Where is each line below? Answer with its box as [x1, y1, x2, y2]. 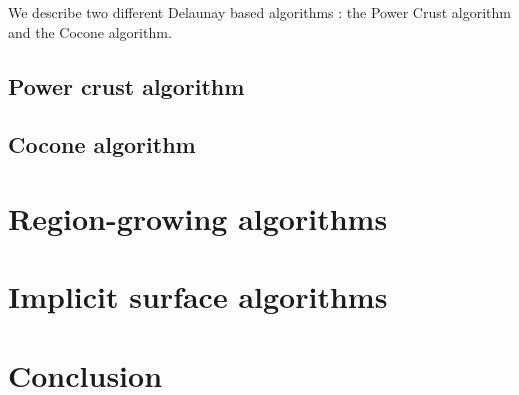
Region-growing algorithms [8, 197, 388, 238]
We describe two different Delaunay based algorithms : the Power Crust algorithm [8, 2, 511, 22]
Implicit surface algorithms [8, 276, 388, 317]
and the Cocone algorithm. [8, 21, 172, 42]
